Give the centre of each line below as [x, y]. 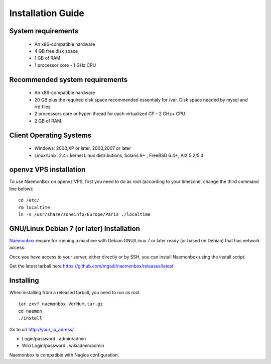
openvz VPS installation [47, 170]
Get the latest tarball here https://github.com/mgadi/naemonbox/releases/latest [91, 266]
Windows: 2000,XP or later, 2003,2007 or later [83, 148]
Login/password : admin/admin [54, 338]
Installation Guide [47, 13]
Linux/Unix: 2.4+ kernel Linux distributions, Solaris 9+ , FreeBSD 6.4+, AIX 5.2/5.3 [119, 155]
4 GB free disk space [56, 51]
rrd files [42, 107]
